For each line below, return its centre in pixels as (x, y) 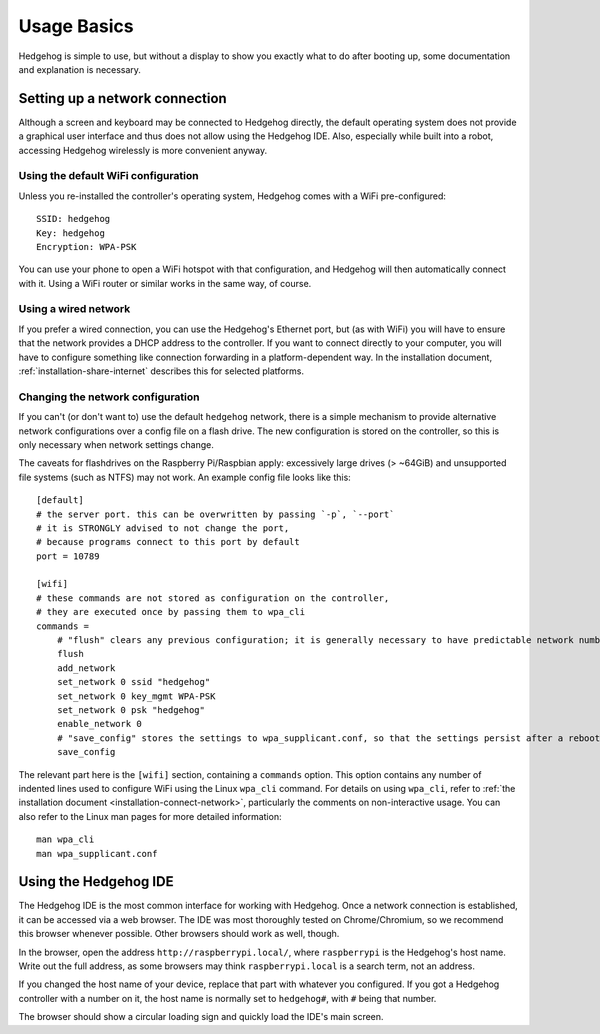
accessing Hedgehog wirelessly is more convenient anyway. (143, 150)
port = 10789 (68, 556)
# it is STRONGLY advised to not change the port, (163, 528)
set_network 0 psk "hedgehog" (130, 709)
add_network (86, 668)
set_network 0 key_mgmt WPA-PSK (136, 696)
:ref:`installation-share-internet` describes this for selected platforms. (161, 371)
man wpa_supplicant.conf (97, 853)
